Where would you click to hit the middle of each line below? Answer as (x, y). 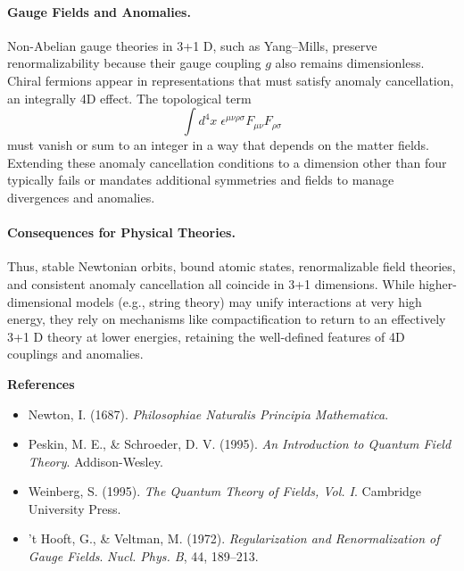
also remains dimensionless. (350, 63)
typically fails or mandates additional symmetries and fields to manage (201, 180)
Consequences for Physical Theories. (121, 232)
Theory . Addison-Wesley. (95, 461)
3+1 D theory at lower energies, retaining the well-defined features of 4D (206, 336)
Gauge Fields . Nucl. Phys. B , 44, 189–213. (143, 556)
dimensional (40, 301)
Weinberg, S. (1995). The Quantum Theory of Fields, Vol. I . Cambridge (225, 491)
